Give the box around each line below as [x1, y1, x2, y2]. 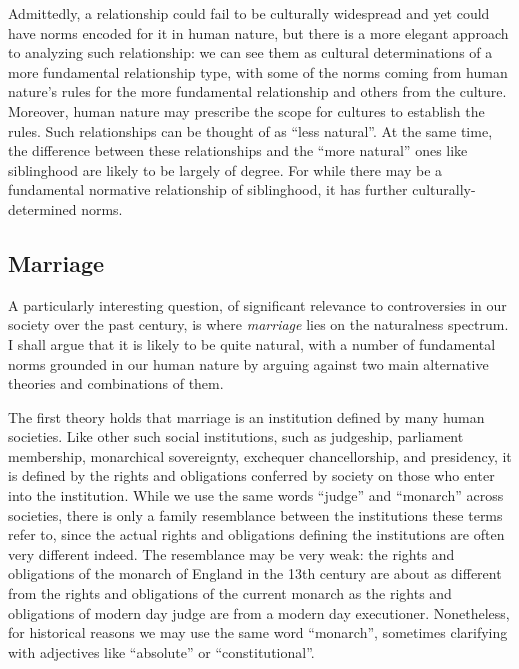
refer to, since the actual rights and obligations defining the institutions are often [8, 524, 505, 545]
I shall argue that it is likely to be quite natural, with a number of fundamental [8, 333, 496, 354]
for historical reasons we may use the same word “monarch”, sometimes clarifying [8, 622, 508, 643]
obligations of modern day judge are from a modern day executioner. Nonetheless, [8, 602, 510, 623]
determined [8, 198, 77, 219]
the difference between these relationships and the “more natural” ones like [8, 140, 468, 161]
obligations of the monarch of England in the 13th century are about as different [8, 563, 502, 584]
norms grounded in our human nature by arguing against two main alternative [8, 353, 489, 374]
